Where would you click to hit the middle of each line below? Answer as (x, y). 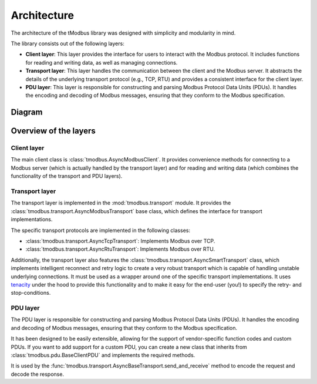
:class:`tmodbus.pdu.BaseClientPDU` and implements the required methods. (103, 355)
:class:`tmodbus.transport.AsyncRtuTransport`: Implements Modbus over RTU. (120, 249)
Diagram (27, 112)
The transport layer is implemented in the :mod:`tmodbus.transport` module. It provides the (121, 203)
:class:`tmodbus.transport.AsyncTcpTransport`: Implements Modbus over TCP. (120, 241)
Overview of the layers (53, 131)
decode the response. (38, 374)
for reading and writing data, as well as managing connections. (102, 62)
